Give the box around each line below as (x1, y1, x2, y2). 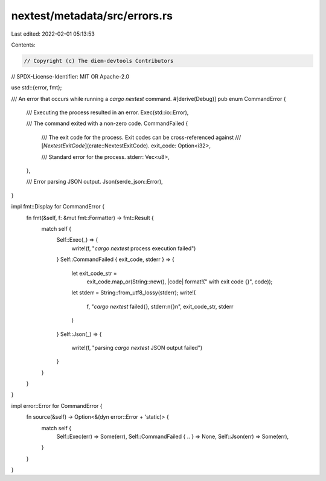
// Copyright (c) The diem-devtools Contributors (24, 57, 174, 64)
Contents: (11, 41, 36, 48)
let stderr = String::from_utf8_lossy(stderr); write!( (71, 289, 196, 296)
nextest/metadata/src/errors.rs (11, 9, 173, 22)
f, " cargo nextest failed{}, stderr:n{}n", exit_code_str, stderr (86, 303, 234, 310)
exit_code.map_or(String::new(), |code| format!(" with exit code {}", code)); (86, 278, 273, 285)
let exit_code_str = (71, 270, 117, 277)
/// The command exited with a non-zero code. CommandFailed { (26, 120, 188, 127)
